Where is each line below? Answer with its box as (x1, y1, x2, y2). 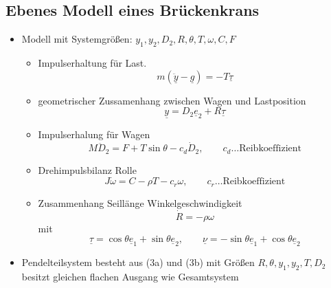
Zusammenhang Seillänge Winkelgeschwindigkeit (38, 195, 242, 210)
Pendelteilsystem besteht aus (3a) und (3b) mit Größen (21, 255, 255, 269)
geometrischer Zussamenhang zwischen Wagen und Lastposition (38, 93, 306, 107)
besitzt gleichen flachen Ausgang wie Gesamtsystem (21, 269, 239, 284)
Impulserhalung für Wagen (38, 127, 150, 142)
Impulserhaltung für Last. (38, 56, 147, 69)
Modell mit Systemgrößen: (21, 32, 133, 46)
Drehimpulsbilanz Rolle (38, 162, 137, 177)
